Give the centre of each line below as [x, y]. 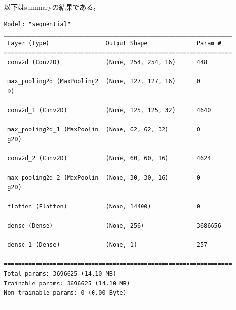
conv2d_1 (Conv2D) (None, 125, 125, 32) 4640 [109, 110]
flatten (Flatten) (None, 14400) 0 [104, 206]
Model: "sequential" [37, 24]
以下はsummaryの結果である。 [52, 7]
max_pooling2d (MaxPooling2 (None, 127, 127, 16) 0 [104, 82]
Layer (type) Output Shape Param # [114, 43]
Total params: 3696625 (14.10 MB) [60, 274]
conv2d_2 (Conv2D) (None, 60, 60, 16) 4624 [109, 158]
